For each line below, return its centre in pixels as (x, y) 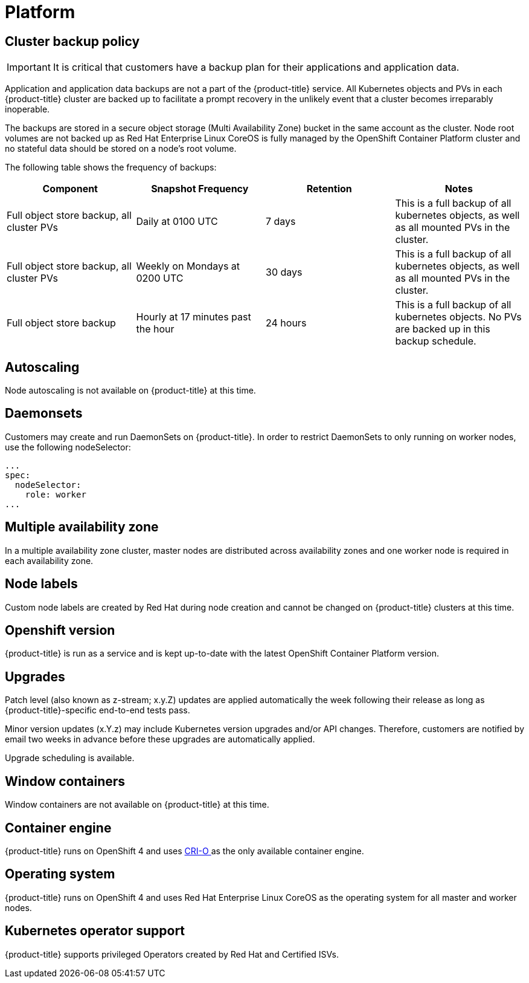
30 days (284, 272)
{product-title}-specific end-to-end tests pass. (98, 710)
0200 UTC (160, 278)
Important (29, 67)
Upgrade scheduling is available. (70, 758)
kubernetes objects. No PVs (458, 317)
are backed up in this (443, 329)
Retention (329, 189)
